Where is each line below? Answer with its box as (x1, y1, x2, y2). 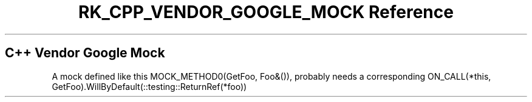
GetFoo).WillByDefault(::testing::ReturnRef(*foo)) (52, 81, 247, 92)
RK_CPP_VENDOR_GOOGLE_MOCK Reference (78, 2, 454, 22)
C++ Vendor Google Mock (5, 45, 165, 61)
